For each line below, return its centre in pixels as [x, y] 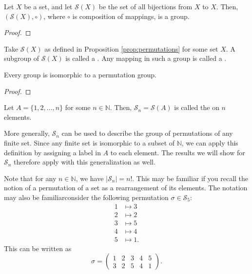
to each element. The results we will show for [178, 152]
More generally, [27, 133]
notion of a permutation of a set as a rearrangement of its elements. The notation [126, 188]
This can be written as [38, 248]
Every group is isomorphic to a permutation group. [80, 74]
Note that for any [30, 178]
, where [54, 16]
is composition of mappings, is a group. [131, 16]
